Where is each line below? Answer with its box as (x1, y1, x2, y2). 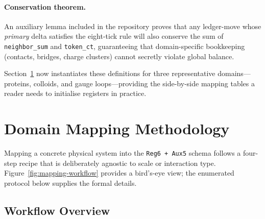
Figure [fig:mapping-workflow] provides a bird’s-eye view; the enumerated (4, 167, 234, 178)
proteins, (4, 78, 32, 88)
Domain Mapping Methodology (4, 118, 230, 139)
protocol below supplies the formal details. (4, 177, 137, 188)
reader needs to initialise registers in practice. (4, 88, 147, 99)
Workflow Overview (4, 202, 110, 218)
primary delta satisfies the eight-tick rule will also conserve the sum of (4, 31, 224, 41)
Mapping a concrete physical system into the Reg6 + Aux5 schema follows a (4, 148, 241, 158)
